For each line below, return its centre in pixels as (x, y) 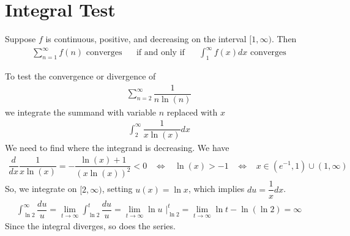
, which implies (216, 189)
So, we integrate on (41, 189)
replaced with (192, 112)
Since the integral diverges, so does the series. (90, 225)
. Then (284, 39)
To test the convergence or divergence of (80, 76)
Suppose (20, 39)
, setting (117, 189)
